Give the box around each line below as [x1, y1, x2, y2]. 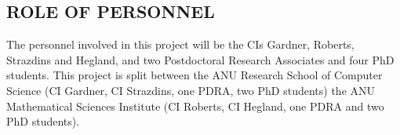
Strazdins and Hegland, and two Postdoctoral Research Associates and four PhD [6, 51, 395, 67]
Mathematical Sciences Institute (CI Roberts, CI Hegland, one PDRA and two [6, 97, 384, 114]
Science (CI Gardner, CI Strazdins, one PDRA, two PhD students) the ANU [6, 82, 376, 98]
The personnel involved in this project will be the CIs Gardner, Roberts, [6, 36, 355, 53]
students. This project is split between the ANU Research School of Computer [6, 67, 383, 83]
